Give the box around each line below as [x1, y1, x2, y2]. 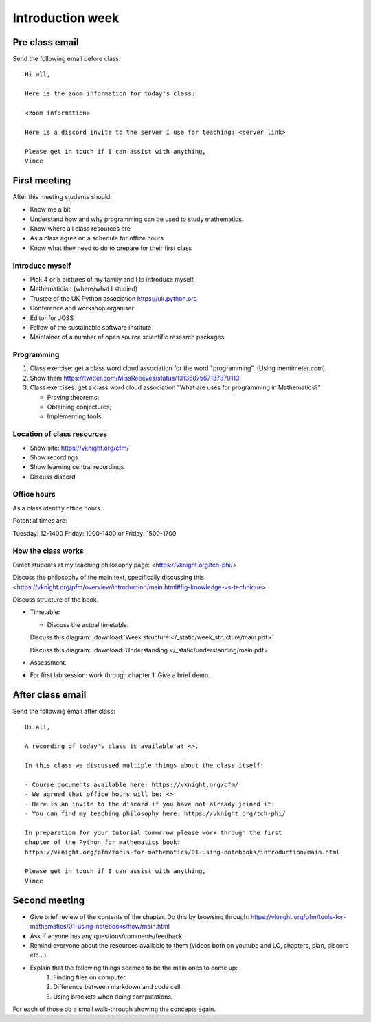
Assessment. [30, 658, 67, 666]
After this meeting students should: [12, 192, 113, 201]
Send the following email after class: [12, 707, 116, 716]
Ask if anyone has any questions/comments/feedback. [30, 931, 185, 940]
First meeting [12, 174, 71, 186]
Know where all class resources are [30, 225, 131, 233]
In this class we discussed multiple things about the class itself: [25, 762, 265, 769]
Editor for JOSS [30, 313, 74, 322]
